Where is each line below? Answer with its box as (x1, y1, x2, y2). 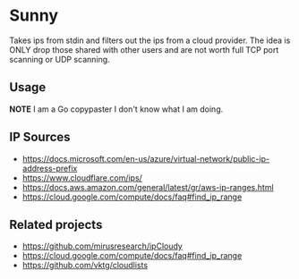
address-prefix (21, 163, 78, 173)
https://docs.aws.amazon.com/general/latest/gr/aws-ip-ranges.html (21, 182, 275, 192)
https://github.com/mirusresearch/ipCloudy (21, 241, 184, 251)
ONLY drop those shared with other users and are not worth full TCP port (9, 44, 279, 55)
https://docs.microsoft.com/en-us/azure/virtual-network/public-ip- (21, 153, 270, 164)
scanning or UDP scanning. (9, 54, 110, 64)
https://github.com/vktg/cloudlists (21, 260, 149, 271)
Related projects (9, 216, 103, 232)
